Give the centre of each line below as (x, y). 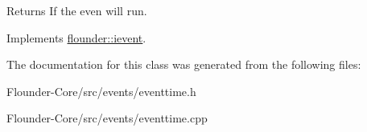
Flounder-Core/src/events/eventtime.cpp (107, 118)
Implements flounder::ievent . (76, 37)
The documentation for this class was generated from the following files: (184, 64)
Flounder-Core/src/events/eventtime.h (101, 91)
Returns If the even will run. (77, 10)
